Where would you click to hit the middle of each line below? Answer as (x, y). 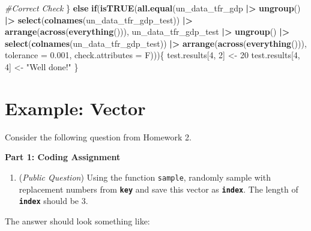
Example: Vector (75, 108)
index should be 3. (53, 201)
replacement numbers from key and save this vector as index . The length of (159, 189)
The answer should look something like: (77, 220)
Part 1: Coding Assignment (63, 157)
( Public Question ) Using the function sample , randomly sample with (145, 177)
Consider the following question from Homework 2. (98, 136)
